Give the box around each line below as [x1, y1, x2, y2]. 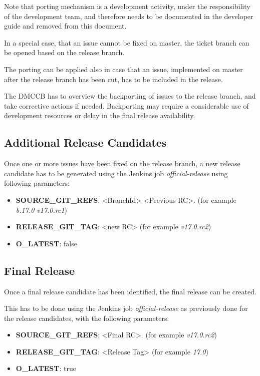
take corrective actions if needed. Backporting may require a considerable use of [4, 100, 249, 111]
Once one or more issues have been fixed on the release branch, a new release [4, 158, 240, 169]
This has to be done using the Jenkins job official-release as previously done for [4, 303, 248, 313]
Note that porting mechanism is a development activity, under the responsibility [4, 1, 250, 11]
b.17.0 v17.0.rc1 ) [16, 204, 68, 215]
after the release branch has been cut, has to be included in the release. [4, 74, 223, 84]
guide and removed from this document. [4, 21, 127, 31]
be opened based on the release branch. [4, 47, 125, 58]
